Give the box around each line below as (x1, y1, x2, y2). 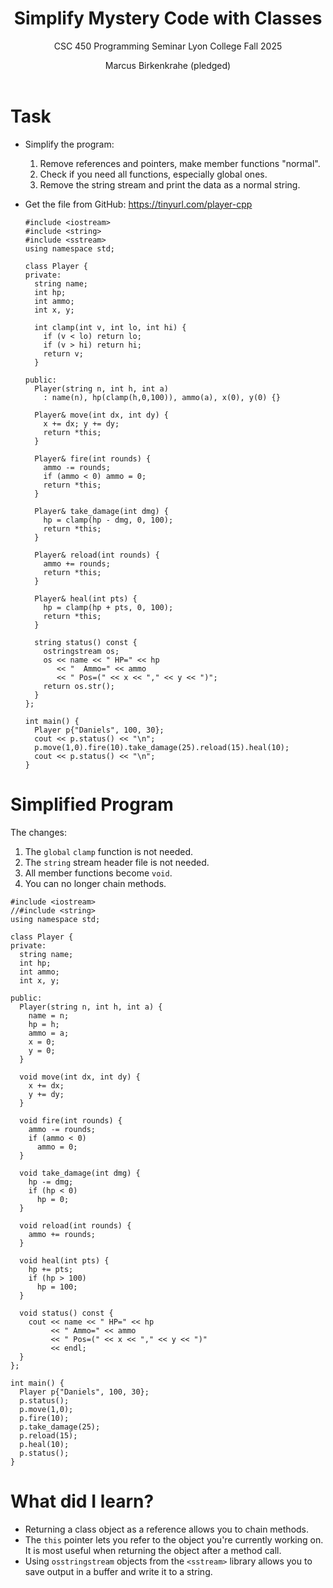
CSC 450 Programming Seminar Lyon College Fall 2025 (53, 40, 283, 52)
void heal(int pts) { (19, 1255, 110, 1266)
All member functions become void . (24, 867, 173, 879)
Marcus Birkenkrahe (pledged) (104, 59, 232, 71)
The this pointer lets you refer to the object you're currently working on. (24, 1533, 324, 1546)
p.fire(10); (19, 1413, 70, 1423)
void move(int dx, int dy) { (19, 1072, 141, 1082)
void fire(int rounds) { (19, 1115, 123, 1126)
